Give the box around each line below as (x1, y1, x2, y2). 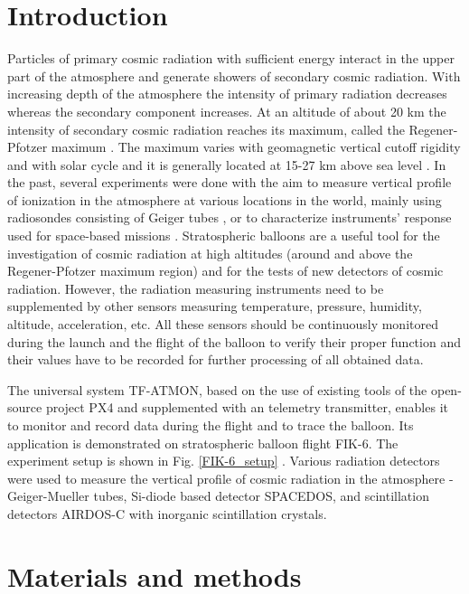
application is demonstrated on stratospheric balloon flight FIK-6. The (7, 433, 399, 452)
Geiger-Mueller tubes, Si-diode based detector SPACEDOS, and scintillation (7, 486, 429, 505)
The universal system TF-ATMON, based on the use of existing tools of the (7, 380, 427, 399)
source (7, 398, 42, 417)
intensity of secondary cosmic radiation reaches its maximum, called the (7, 119, 405, 138)
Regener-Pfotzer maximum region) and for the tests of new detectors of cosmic (7, 261, 444, 280)
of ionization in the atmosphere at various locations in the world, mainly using (7, 190, 442, 209)
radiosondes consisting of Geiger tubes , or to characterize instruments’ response (7, 208, 452, 227)
